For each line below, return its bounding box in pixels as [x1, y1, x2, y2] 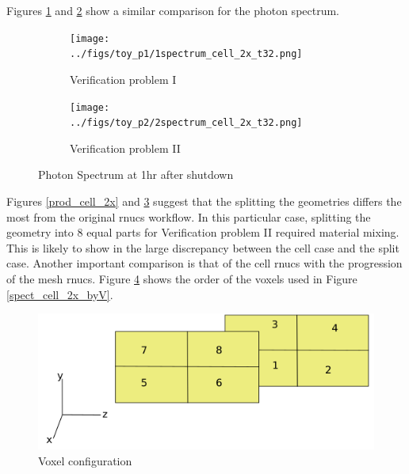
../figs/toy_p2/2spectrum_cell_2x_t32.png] [70, 117, 303, 129]
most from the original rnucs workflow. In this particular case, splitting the [6, 208, 371, 225]
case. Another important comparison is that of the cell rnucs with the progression [6, 255, 403, 271]
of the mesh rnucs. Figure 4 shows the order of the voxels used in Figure [6, 270, 357, 286]
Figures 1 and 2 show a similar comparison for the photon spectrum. [6, 2, 340, 18]
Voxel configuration [38, 453, 132, 469]
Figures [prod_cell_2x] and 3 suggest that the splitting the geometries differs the [6, 193, 402, 209]
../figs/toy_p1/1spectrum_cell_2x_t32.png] [70, 48, 303, 60]
